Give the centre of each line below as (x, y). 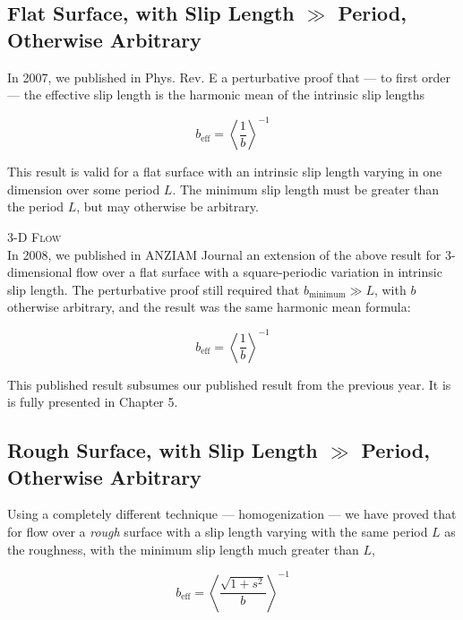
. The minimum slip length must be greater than (306, 189)
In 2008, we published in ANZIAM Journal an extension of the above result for (224, 254)
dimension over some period (84, 189)
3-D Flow (34, 237)
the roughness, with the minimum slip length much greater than (183, 549)
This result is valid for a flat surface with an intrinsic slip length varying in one (225, 172)
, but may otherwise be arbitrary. (167, 207)
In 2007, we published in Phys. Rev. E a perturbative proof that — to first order (229, 77)
